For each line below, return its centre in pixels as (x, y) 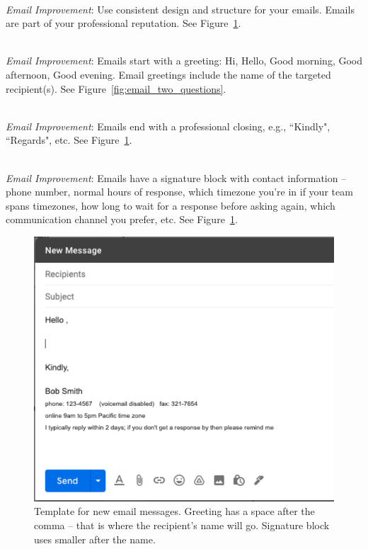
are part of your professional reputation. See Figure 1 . (123, 23)
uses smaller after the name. (95, 539)
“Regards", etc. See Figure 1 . (69, 140)
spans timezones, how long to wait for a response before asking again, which (171, 205)
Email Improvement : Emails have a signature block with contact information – (176, 177)
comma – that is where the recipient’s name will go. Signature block (182, 525)
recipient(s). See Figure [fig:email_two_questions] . (116, 88)
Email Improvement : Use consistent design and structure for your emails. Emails (180, 9)
